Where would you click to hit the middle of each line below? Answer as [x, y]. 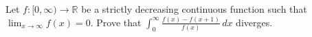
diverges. [254, 22]
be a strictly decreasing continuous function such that [194, 9]
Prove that [119, 22]
